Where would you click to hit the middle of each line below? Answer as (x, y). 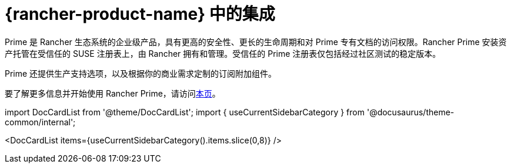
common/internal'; (40, 122)
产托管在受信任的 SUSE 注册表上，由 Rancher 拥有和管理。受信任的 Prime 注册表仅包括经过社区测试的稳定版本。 (223, 53)
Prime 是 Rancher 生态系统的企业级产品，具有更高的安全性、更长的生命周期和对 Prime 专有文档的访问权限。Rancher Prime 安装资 (256, 42)
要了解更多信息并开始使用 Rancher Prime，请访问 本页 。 (113, 93)
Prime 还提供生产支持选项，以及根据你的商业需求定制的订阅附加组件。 (141, 73)
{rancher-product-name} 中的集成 (140, 14)
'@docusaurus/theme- (410, 112)
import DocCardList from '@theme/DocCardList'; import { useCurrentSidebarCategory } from (185, 112)
